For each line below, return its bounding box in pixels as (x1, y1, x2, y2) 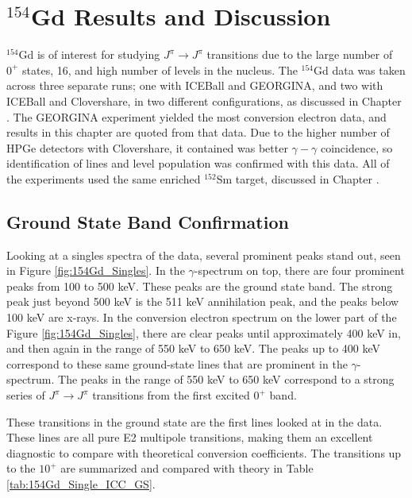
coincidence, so (320, 139, 393, 156)
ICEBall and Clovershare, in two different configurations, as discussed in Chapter (6, 92, 402, 109)
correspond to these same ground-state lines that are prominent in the (6, 355, 348, 372)
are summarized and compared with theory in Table (60, 460, 314, 477)
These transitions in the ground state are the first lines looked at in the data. (6, 413, 383, 430)
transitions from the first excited (92, 387, 250, 403)
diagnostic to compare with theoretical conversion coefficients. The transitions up (6, 444, 402, 461)
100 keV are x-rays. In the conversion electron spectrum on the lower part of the (6, 309, 397, 326)
